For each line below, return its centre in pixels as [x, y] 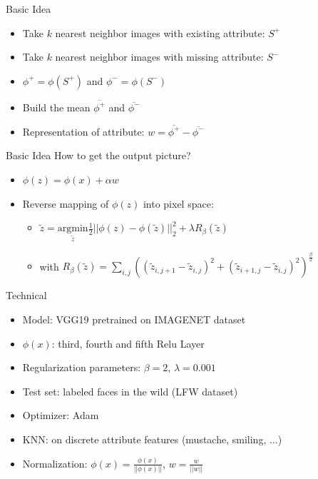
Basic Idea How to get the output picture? [98, 155]
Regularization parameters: [82, 367]
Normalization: [55, 463]
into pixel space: [178, 203]
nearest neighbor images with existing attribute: [160, 32]
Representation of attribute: [83, 131]
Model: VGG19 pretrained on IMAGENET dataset [134, 319]
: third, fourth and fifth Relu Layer [128, 343]
